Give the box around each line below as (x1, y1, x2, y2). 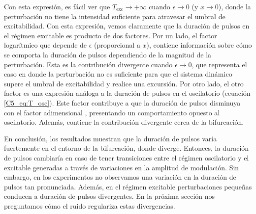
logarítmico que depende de (4, 40, 87, 50)
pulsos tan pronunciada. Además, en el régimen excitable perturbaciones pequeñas (4, 181, 252, 191)
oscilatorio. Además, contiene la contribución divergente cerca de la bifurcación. (4, 117, 244, 127)
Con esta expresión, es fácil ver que (4, 1, 110, 11)
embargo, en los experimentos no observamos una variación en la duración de (4, 172, 236, 182)
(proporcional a (94, 40, 140, 50)
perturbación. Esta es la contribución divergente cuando (4, 59, 173, 69)
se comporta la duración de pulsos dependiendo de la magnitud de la (4, 49, 212, 59)
